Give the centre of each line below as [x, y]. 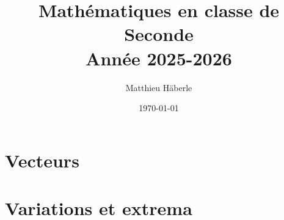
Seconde [159, 34]
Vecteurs [42, 160]
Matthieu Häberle [159, 87]
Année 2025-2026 [159, 58]
